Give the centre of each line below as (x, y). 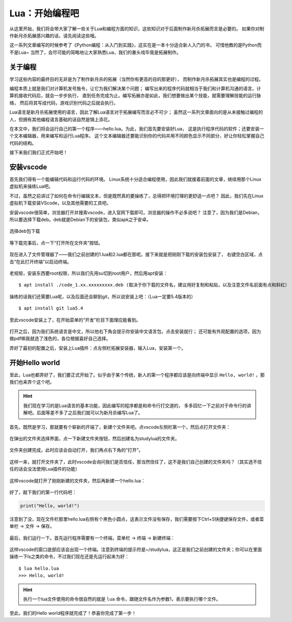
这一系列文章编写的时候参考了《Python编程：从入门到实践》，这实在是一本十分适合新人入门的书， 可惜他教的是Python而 (136, 45)
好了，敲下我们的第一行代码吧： (43, 492)
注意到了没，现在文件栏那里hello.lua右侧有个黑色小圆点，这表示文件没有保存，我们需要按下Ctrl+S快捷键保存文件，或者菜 (137, 519)
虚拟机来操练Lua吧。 (31, 186)
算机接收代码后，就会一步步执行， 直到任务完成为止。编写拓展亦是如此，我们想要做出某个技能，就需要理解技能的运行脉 (135, 96)
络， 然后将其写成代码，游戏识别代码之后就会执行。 (64, 103)
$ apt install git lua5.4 (51, 308)
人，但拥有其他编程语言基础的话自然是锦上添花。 (61, 119)
